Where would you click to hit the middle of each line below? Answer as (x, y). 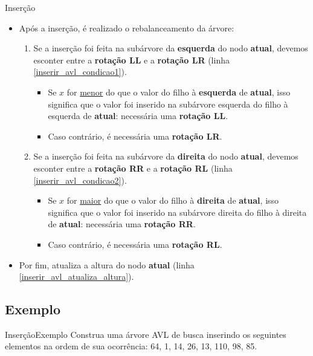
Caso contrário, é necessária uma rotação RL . (135, 244)
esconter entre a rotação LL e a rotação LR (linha (131, 60)
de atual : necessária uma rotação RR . (122, 224)
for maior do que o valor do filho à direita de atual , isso (173, 200)
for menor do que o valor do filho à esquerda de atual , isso (179, 92)
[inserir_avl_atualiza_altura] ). (76, 277)
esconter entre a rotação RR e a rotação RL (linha (133, 168)
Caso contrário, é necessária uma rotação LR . (135, 136)
